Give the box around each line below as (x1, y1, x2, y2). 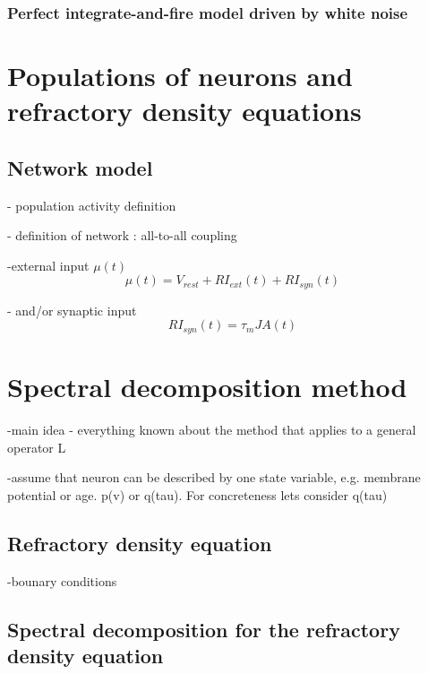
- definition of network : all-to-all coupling (7, 226, 237, 245)
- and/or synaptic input (7, 300, 137, 319)
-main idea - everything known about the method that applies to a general (7, 420, 416, 439)
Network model (7, 153, 153, 181)
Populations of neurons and (7, 57, 353, 94)
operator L (7, 437, 66, 456)
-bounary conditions (7, 571, 117, 590)
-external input (7, 255, 90, 274)
